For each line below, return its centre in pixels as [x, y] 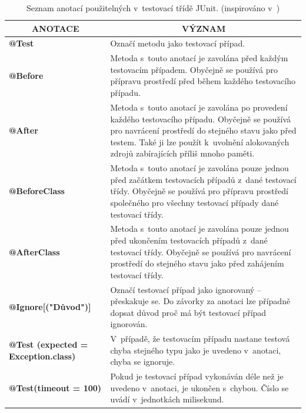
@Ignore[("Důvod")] [50, 306]
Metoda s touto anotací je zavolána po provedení [199, 107]
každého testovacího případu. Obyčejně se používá [201, 119]
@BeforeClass [37, 191]
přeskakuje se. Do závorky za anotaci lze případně [200, 301]
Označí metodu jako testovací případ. [178, 43]
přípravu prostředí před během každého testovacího [203, 81]
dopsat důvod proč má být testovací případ [188, 312]
